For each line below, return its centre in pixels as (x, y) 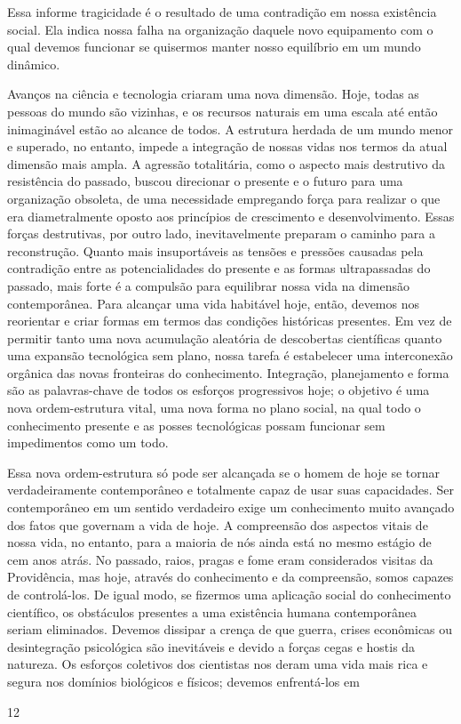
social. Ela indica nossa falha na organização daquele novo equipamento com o (220, 29)
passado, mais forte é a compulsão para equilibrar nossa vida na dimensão (208, 285)
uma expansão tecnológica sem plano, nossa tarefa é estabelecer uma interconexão (230, 355)
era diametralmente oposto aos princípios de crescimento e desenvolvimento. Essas (231, 216)
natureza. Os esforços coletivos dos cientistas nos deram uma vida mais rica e (218, 664)
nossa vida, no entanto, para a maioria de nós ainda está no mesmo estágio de (219, 542)
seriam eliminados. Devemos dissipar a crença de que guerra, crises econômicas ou (230, 629)
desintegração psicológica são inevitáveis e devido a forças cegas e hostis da (211, 646)
